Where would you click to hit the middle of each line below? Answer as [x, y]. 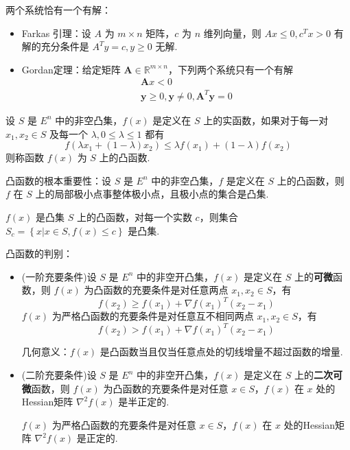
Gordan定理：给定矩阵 [71, 69]
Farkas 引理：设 [56, 33]
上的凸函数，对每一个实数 [134, 216]
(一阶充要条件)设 [59, 276]
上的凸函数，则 [311, 180]
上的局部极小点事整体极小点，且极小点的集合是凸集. [152, 194]
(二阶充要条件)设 [59, 375]
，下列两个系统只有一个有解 [230, 69]
